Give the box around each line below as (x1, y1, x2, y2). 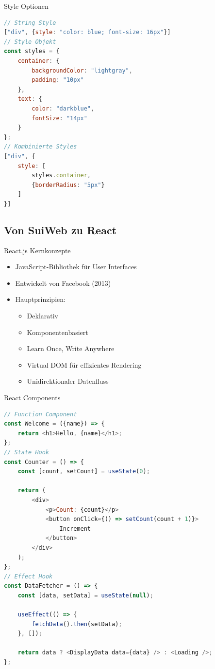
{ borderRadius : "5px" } (32, 181, 105, 188)
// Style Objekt (4, 38, 56, 45)
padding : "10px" (32, 76, 84, 84)
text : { (17, 95, 42, 103)
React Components (4, 392, 61, 403)
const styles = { (4, 48, 60, 55)
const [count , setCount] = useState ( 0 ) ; (17, 468, 150, 475)
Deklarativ (27, 311, 59, 321)
